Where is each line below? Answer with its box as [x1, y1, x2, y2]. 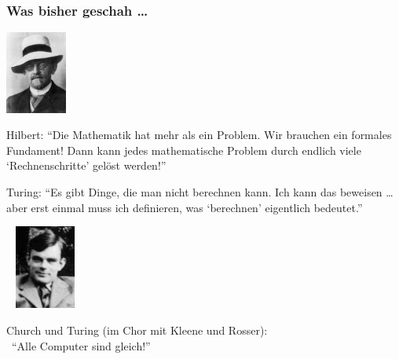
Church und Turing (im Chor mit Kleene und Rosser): [6, 321, 268, 338]
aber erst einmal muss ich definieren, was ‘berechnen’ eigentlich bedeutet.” [6, 199, 363, 215]
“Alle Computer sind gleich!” [11, 337, 151, 354]
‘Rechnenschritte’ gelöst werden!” [6, 157, 167, 174]
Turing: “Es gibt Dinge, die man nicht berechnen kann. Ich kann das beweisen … [6, 183, 394, 200]
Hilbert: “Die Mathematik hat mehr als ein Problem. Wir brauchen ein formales [6, 126, 392, 143]
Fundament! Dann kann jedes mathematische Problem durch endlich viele [6, 141, 361, 158]
